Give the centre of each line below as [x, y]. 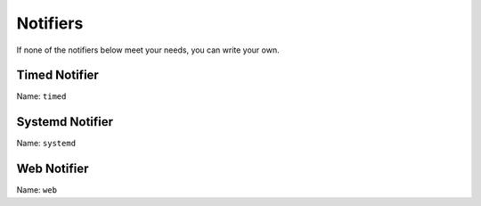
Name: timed [41, 96]
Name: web [37, 190]
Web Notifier [53, 169]
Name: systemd [46, 144]
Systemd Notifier [65, 122]
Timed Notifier [58, 75]
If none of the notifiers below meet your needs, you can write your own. [148, 50]
